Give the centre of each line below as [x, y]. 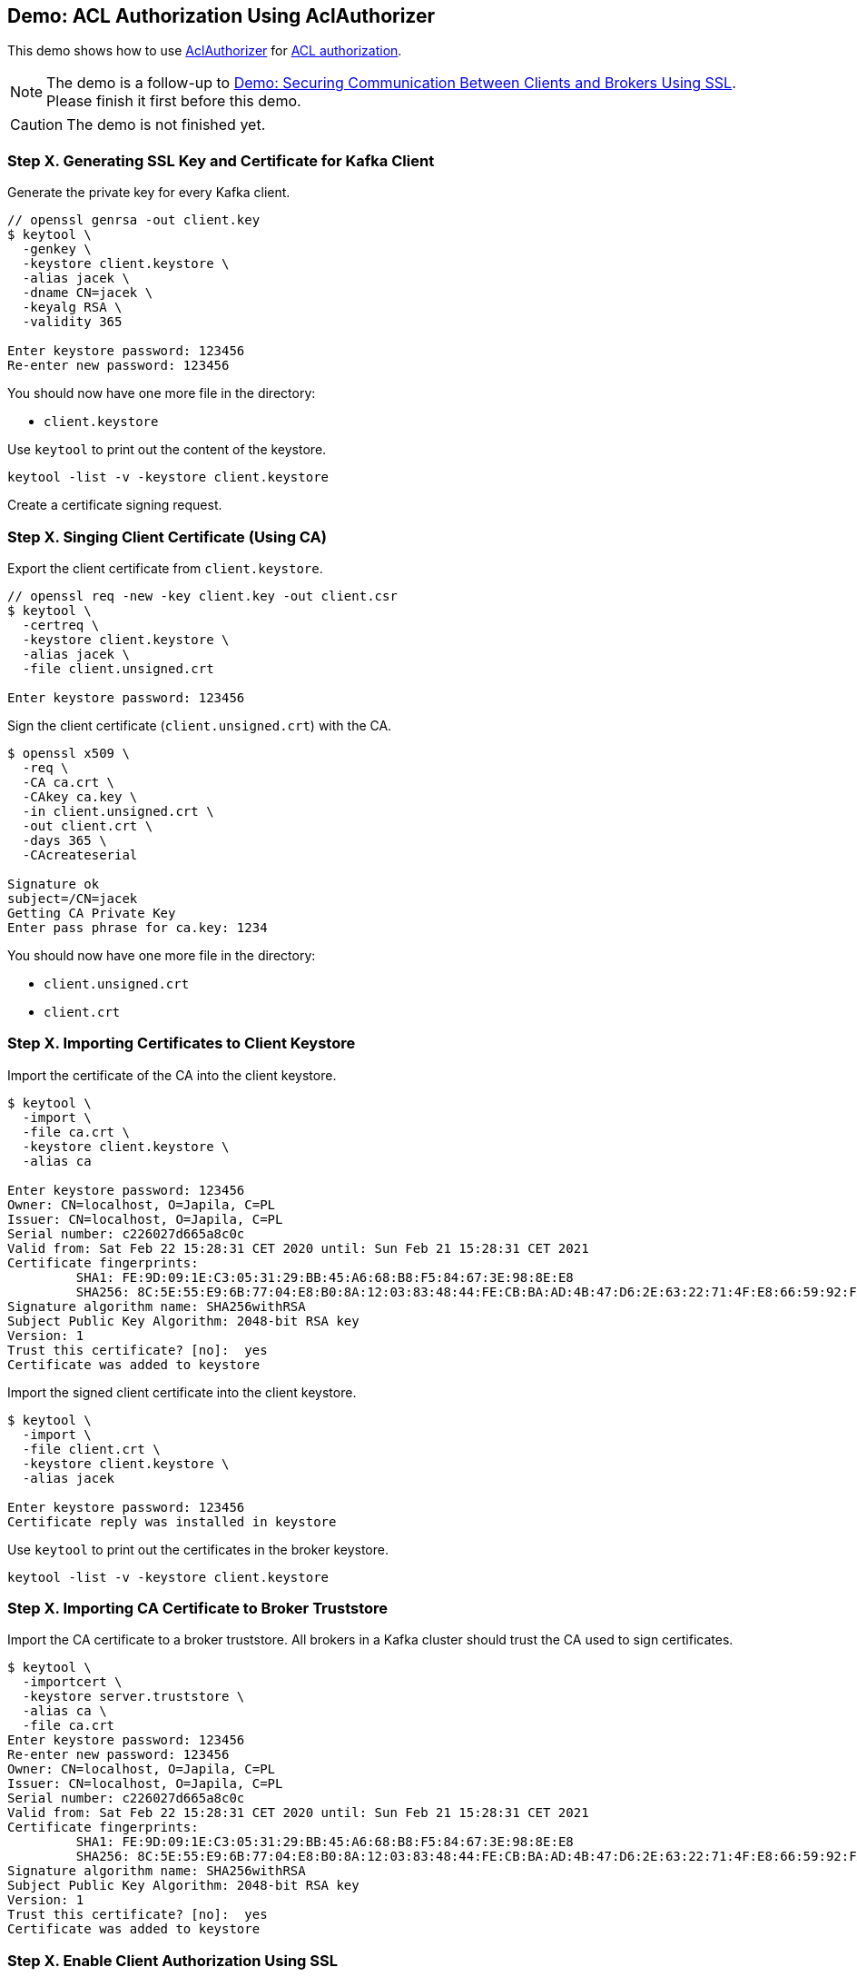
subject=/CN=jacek [73, 898]
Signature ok [54, 884]
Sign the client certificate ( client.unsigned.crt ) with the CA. [200, 725]
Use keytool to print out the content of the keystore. [167, 450]
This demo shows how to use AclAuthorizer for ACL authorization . [205, 51]
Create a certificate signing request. [115, 505]
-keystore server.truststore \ [133, 1697]
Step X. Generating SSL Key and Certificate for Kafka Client [221, 160]
